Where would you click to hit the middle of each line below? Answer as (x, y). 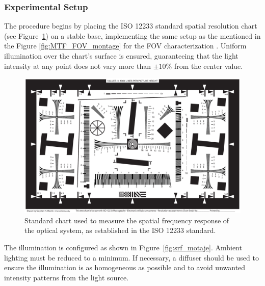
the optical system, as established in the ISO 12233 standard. (120, 230)
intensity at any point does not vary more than (78, 66)
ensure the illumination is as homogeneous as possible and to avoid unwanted (125, 267)
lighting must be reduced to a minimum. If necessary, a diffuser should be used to (131, 257)
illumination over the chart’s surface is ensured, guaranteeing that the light (121, 56)
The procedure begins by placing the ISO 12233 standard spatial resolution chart (131, 26)
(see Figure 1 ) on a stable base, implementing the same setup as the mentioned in (132, 35)
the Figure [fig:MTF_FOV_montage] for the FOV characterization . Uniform (125, 46)
